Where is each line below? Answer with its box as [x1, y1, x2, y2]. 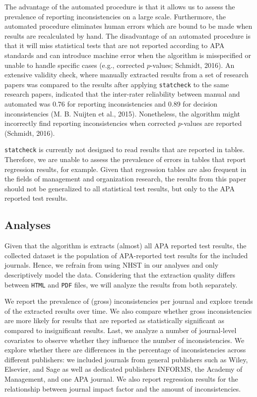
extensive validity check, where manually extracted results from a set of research [4, 69, 249, 80]
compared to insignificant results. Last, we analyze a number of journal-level [4, 325, 237, 336]
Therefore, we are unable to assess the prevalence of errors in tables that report [4, 154, 246, 165]
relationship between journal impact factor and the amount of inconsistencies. [4, 383, 241, 394]
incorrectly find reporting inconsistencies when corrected [4, 118, 176, 128]
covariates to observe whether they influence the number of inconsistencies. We [4, 335, 245, 345]
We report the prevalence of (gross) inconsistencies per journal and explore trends [4, 296, 253, 306]
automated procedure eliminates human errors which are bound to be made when [4, 21, 253, 31]
